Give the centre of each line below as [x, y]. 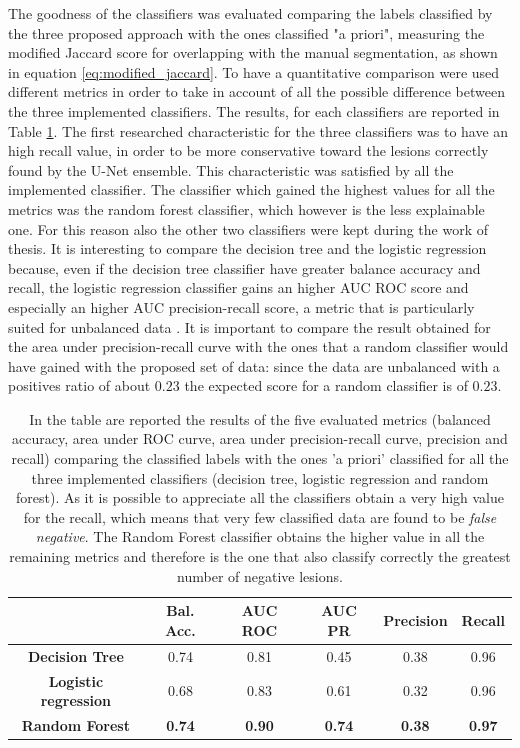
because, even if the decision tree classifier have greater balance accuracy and [244, 267]
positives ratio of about [79, 385]
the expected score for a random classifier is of [326, 385]
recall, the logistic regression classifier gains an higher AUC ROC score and [238, 287]
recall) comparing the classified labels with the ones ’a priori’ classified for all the [260, 458]
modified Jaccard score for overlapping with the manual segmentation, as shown [253, 52]
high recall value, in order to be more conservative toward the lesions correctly [248, 150]
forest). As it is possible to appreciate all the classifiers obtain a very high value [260, 497]
